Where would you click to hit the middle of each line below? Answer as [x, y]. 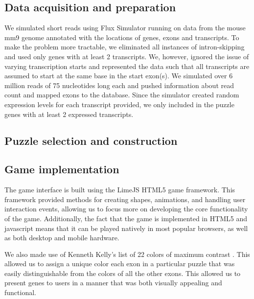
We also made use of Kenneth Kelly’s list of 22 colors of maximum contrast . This [127, 254]
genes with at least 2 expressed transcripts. [69, 114]
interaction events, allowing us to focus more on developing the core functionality [126, 209]
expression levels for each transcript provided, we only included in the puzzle [119, 104]
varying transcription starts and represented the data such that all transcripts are [127, 66]
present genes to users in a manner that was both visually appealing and [113, 283]
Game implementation [62, 169]
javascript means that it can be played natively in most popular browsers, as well [126, 228]
